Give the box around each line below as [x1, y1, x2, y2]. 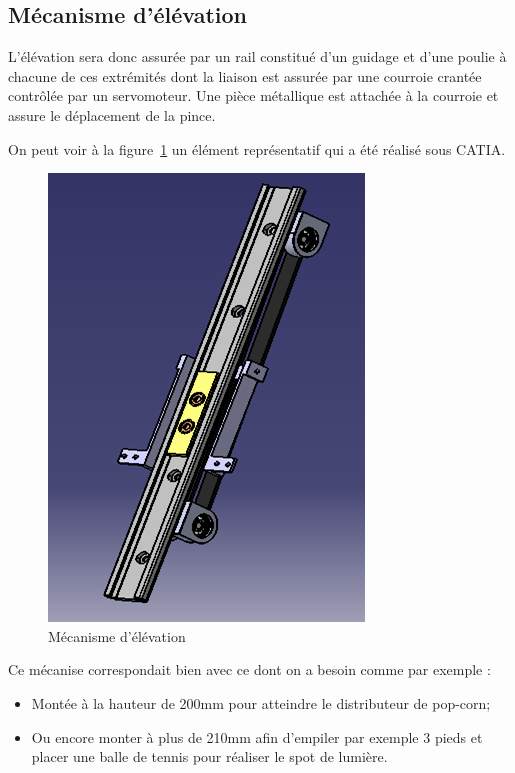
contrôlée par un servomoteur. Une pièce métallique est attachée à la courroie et [8, 85, 499, 106]
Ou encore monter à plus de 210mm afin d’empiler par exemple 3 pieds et [31, 726, 483, 747]
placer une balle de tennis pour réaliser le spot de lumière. [31, 746, 388, 767]
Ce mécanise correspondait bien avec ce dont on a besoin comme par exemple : [8, 659, 491, 680]
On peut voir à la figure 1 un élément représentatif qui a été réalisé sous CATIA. [8, 138, 506, 159]
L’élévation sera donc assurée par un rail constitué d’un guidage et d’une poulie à [8, 46, 507, 67]
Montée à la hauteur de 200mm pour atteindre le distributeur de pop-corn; [31, 692, 491, 713]
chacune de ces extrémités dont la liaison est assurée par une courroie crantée [8, 65, 482, 86]
